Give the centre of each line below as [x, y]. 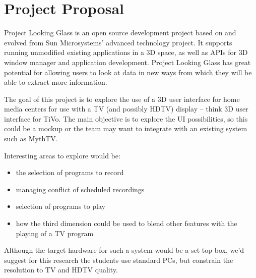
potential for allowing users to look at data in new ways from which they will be [128, 72]
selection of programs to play [60, 206]
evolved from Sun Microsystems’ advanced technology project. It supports [118, 42]
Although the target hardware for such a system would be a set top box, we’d [124, 250]
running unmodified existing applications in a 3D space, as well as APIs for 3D [126, 52]
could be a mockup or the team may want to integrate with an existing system [126, 128]
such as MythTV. [31, 138]
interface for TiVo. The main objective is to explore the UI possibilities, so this [126, 118]
